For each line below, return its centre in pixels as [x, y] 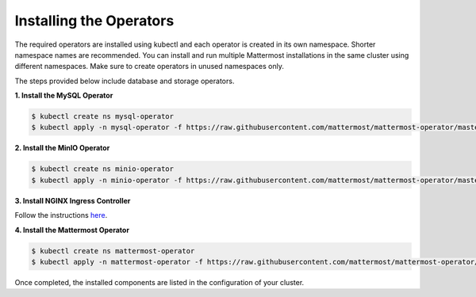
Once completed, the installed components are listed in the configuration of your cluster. [159, 282]
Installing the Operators [94, 21]
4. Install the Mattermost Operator [72, 230]
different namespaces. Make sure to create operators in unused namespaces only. [150, 67]
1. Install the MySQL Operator [64, 96]
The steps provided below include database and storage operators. [125, 81]
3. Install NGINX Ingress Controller [73, 200]
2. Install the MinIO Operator [62, 148]
